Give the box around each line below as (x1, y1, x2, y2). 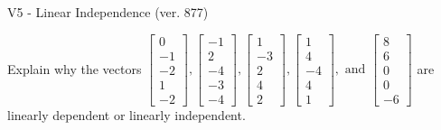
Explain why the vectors (7, 59, 142, 78)
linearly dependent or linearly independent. (7, 105, 246, 124)
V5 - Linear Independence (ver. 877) (7, 3, 209, 21)
